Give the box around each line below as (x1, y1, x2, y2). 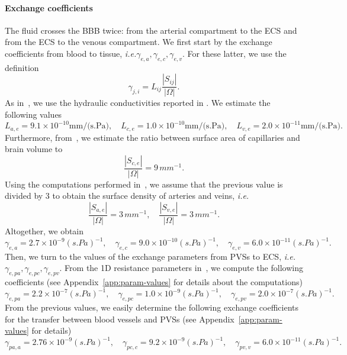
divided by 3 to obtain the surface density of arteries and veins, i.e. (5, 189, 249, 202)
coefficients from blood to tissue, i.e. (5, 47, 137, 59)
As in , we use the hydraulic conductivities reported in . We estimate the (5, 96, 271, 109)
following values (5, 108, 62, 120)
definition (5, 61, 39, 73)
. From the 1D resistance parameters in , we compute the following (59, 262, 303, 274)
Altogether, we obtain (5, 224, 84, 237)
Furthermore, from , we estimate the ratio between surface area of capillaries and (5, 131, 300, 143)
